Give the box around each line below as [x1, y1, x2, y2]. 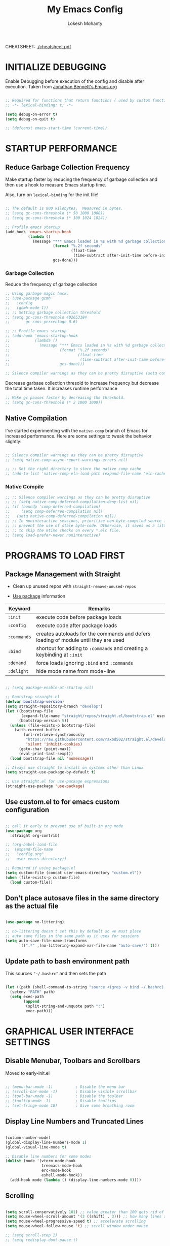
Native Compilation [5, 414, 67, 423]
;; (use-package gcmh [5, 296, 51, 301]
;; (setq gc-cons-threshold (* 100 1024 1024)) [5, 215, 108, 221]
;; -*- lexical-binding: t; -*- [5, 103, 73, 108]
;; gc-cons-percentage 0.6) [5, 319, 78, 325]
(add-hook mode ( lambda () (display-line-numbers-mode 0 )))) [10, 1177, 142, 1182]
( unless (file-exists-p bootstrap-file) [10, 723, 96, 728]
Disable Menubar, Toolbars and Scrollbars [5, 1056, 141, 1065]
